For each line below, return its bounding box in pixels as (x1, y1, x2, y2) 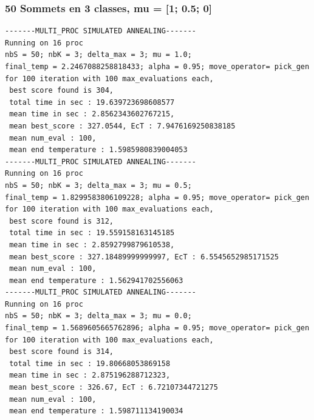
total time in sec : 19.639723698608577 (9, 98, 175, 107)
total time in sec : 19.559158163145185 (9, 228, 175, 238)
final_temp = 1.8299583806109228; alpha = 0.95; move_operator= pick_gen (5, 193, 310, 202)
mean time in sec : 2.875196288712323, (9, 371, 171, 380)
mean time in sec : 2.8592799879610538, (9, 240, 175, 249)
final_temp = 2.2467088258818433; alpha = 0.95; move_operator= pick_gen (5, 62, 310, 71)
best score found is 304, (9, 86, 114, 95)
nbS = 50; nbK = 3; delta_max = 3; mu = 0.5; (5, 181, 192, 190)
